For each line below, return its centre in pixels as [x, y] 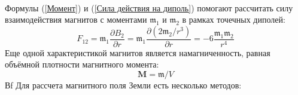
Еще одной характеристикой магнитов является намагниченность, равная [138, 52]
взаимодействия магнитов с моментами [76, 19]
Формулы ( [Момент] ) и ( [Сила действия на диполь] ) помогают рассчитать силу [149, 7]
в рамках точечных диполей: [234, 19]
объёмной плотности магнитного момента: [82, 64]
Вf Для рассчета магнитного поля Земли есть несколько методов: [123, 85]
